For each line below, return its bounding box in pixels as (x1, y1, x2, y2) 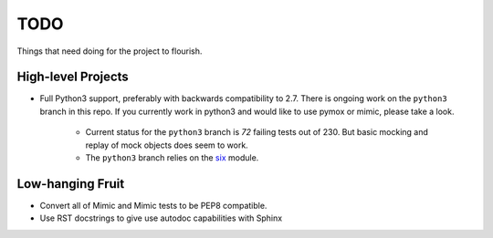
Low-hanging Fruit (16, 176, 125, 191)
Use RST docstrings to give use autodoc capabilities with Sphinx (39, 212, 283, 223)
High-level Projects (16, 69, 130, 85)
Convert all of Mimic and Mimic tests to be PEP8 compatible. (39, 200, 267, 211)
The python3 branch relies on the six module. (85, 152, 259, 163)
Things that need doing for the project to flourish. (16, 46, 203, 57)
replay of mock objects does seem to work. (85, 140, 248, 150)
